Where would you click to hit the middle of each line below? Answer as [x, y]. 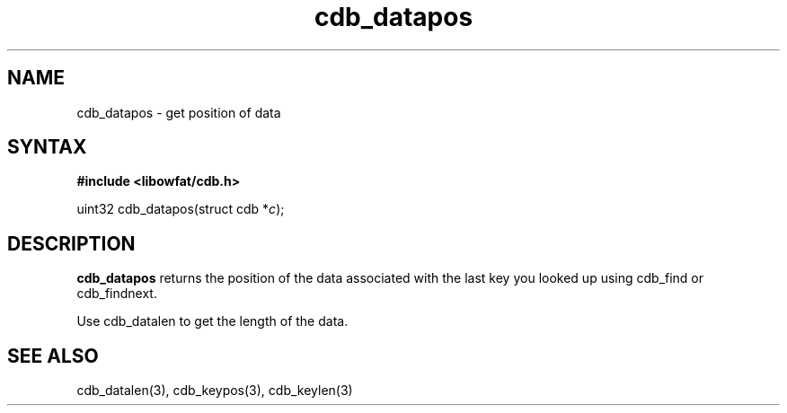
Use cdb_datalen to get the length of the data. [212, 321]
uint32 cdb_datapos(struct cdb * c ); [181, 209]
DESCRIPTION [71, 243]
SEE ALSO [53, 356]
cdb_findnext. [117, 294]
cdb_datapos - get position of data [179, 112]
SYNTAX [47, 147]
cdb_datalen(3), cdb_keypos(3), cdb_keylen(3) [215, 391]
